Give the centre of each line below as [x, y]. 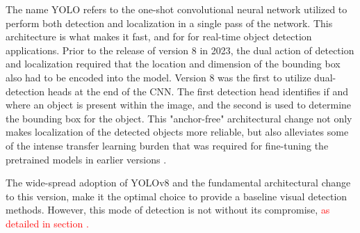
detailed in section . [47, 223]
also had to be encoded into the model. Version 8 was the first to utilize [158, 77]
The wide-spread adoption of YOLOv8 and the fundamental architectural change [178, 183]
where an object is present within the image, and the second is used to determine [179, 105]
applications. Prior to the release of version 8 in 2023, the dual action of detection [180, 50]
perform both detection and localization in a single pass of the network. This [169, 23]
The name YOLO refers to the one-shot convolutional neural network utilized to [177, 9]
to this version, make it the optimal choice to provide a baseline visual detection [177, 196]
